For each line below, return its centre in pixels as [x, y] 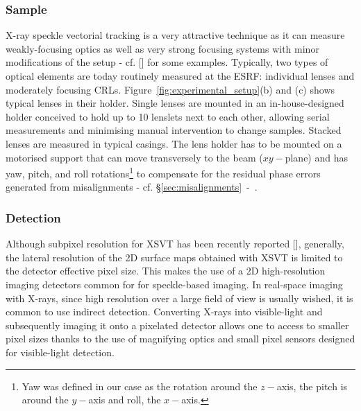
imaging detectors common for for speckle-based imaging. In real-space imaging [174, 284]
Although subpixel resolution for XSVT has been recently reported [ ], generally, [175, 244]
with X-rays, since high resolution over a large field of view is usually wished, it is [179, 298]
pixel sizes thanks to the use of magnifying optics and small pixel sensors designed [180, 339]
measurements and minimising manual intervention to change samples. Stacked [174, 130]
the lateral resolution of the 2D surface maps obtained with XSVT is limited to [174, 257]
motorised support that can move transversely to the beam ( [134, 157]
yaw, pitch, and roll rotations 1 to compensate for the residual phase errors [163, 172]
